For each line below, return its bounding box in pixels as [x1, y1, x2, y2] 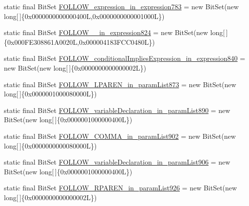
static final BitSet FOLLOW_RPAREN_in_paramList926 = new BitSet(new [4, 183, 237, 193]
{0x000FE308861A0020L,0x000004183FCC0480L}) [4, 37, 155, 47]
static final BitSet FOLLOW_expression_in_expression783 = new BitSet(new [4, 1, 239, 11]
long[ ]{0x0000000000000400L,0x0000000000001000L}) [4, 11, 165, 21]
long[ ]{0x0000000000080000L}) [4, 140, 97, 150]
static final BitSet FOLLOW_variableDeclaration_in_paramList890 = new [4, 105, 230, 115]
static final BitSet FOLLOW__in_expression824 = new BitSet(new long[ [4, 27, 225, 37]
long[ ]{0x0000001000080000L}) [4, 89, 97, 99]
